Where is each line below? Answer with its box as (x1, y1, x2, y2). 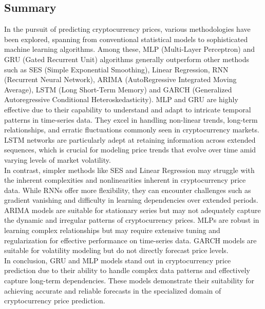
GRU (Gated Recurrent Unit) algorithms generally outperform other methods (4, 53, 250, 64)
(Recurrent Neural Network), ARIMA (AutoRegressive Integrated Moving (4, 74, 237, 85)
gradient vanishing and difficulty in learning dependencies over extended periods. (4, 195, 258, 205)
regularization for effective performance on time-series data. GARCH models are (4, 235, 257, 245)
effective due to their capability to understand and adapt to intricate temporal (4, 104, 251, 114)
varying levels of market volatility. (4, 154, 111, 165)
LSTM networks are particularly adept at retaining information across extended (4, 134, 256, 145)
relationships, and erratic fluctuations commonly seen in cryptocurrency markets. (4, 124, 259, 135)
